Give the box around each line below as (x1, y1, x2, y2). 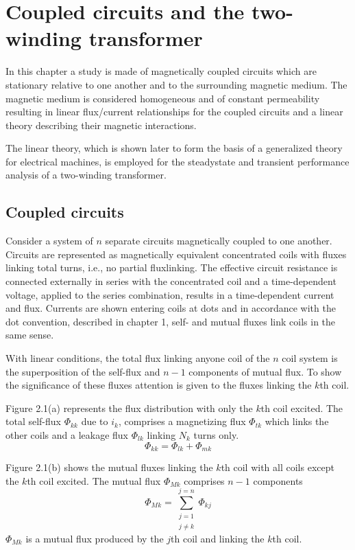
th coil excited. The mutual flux (27, 473, 161, 488)
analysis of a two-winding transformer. (5, 168, 167, 182)
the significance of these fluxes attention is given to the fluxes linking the (5, 378, 312, 392)
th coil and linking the (171, 531, 265, 545)
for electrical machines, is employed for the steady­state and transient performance (5, 154, 350, 168)
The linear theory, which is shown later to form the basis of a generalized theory (5, 141, 343, 155)
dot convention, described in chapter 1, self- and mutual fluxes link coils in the (5, 314, 336, 328)
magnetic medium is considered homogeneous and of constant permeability (5, 91, 320, 105)
